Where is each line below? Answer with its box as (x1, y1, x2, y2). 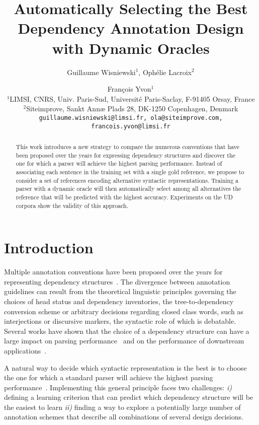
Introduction (4, 237, 94, 258)
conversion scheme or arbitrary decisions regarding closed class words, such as (4, 306, 243, 316)
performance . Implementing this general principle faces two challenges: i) (4, 382, 232, 392)
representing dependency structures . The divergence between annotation (4, 276, 230, 287)
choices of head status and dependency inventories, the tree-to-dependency (4, 296, 234, 306)
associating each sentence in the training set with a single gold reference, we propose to (16, 167, 244, 176)
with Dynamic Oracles (52, 37, 210, 58)
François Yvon (107, 84, 151, 94)
